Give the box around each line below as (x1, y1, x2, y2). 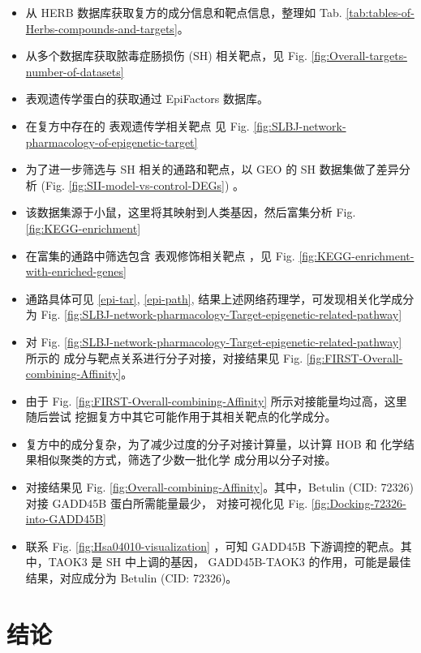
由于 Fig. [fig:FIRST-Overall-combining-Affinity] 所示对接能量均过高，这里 (25, 392, 407, 409)
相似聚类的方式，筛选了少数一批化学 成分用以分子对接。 (37, 451, 337, 468)
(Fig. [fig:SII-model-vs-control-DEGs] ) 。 (41, 176, 245, 193)
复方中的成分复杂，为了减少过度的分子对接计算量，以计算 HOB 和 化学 (25, 435, 404, 452)
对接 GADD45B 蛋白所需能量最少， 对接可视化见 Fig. (25, 494, 308, 511)
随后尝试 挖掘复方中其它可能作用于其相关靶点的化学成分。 (25, 408, 337, 425)
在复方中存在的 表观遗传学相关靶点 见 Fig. (25, 117, 250, 134)
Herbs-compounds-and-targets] (25, 19, 178, 37)
